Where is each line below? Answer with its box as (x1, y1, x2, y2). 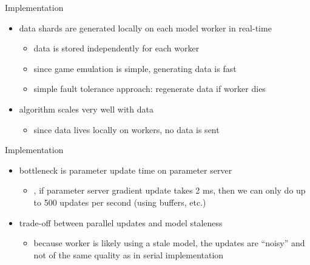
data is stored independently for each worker (33, 42, 200, 54)
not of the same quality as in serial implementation (33, 248, 224, 261)
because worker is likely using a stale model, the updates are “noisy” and (33, 237, 305, 249)
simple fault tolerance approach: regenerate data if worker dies (33, 82, 266, 95)
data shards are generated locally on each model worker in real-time (19, 21, 272, 34)
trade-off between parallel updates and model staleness (19, 216, 223, 229)
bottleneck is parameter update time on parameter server (19, 163, 232, 176)
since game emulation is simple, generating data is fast (33, 62, 237, 74)
